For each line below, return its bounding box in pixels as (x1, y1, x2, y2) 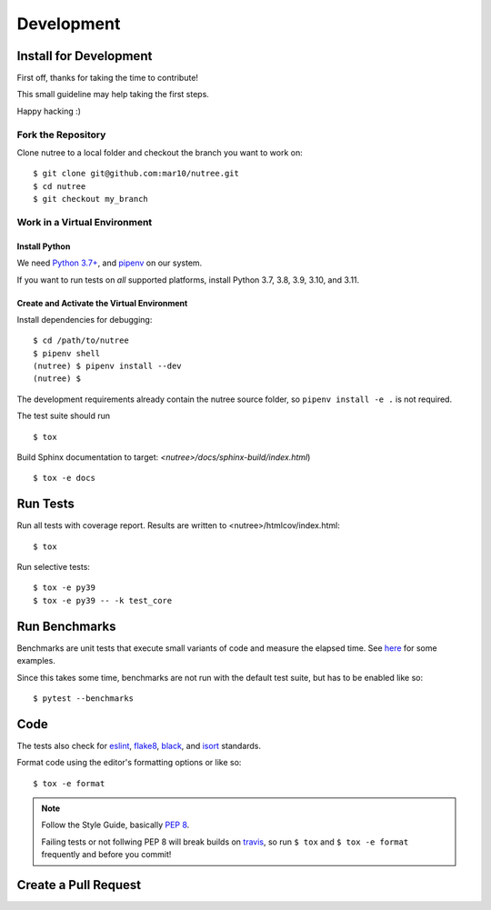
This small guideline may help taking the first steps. (16, 89, 209, 100)
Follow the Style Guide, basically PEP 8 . (41, 819, 190, 831)
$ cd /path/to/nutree (33, 335, 129, 345)
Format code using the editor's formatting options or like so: (16, 757, 242, 768)
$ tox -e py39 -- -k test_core (33, 595, 173, 605)
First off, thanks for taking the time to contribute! (16, 73, 199, 84)
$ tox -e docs (33, 473, 95, 484)
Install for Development (16, 48, 153, 64)
